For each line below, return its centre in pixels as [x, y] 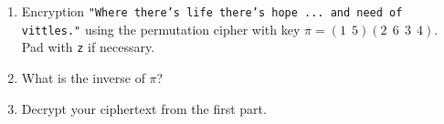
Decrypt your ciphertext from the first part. [144, 108]
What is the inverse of [83, 77]
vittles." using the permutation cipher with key [161, 29]
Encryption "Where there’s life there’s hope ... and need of [212, 11]
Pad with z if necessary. [88, 47]
